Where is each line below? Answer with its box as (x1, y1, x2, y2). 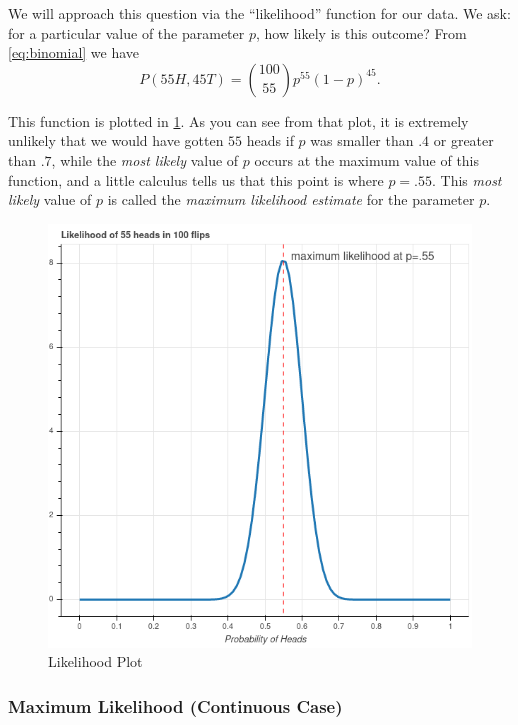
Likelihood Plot (48, 651, 143, 672)
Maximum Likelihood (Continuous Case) (8, 693, 343, 718)
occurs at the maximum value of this (254, 149, 480, 170)
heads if (246, 130, 294, 151)
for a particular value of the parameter (8, 22, 245, 43)
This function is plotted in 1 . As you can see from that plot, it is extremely (8, 110, 469, 131)
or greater (433, 130, 494, 151)
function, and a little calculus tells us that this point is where (8, 169, 384, 190)
